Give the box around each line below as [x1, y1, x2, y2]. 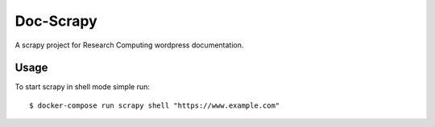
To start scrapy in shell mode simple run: [14, 82, 151, 92]
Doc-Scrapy [14, 12, 98, 30]
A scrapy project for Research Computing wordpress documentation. [14, 40, 244, 50]
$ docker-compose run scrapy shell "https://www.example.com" [29, 100, 280, 110]
